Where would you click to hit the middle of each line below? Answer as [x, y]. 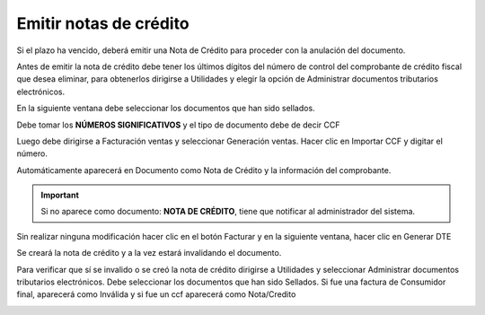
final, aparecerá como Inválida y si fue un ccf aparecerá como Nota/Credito [156, 294]
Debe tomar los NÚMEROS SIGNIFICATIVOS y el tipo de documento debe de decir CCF [178, 125]
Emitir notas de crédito [103, 23]
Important [60, 195]
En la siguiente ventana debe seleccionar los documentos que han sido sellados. [166, 109]
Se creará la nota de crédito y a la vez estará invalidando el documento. [149, 253]
